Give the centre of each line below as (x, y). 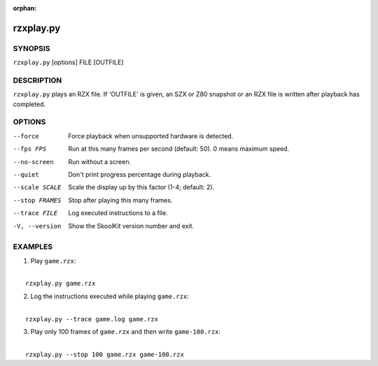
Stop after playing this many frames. (120, 200)
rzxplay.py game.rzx (61, 284)
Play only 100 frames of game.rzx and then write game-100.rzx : (125, 332)
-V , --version (37, 226)
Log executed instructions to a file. (118, 213)
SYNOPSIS (31, 48)
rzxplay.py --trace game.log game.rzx (92, 319)
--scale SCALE (37, 188)
